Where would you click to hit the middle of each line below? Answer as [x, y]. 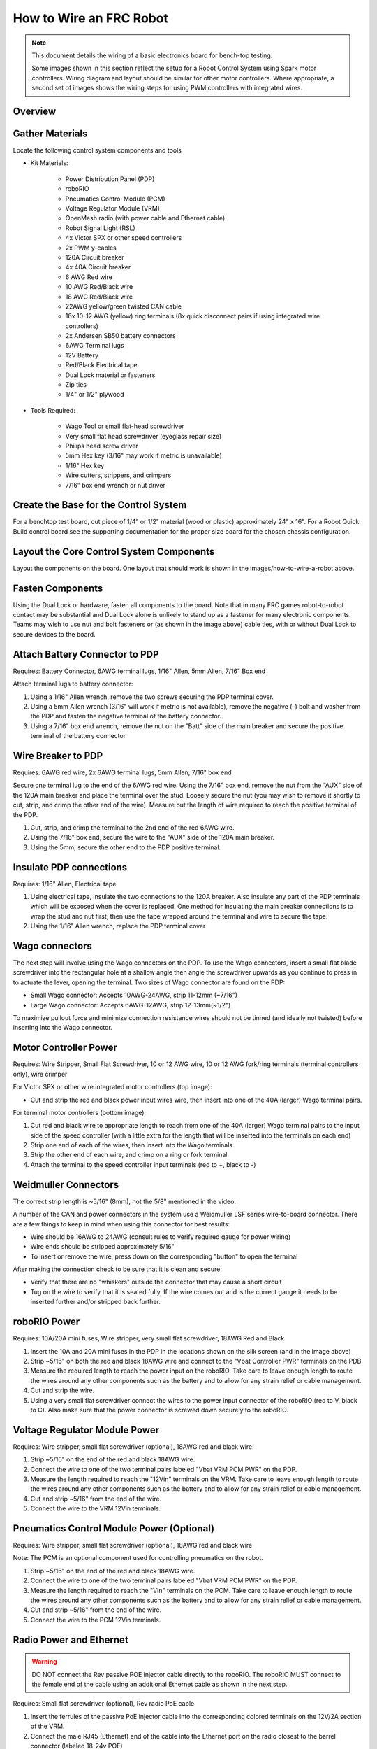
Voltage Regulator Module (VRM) [113, 208]
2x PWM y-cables [91, 248]
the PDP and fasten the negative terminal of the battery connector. [126, 716]
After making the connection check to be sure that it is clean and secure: [118, 1269]
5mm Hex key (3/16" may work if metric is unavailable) [144, 455]
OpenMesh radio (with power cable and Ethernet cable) [145, 218]
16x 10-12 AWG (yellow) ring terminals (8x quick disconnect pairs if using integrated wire [193, 316]
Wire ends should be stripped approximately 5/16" [102, 1247]
